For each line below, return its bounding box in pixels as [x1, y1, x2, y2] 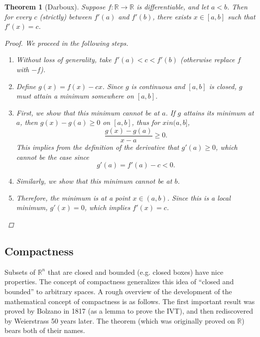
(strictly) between [39, 11, 92, 21]
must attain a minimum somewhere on [16, 91, 134, 101]
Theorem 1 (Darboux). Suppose [4, 1, 106, 11]
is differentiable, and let [136, 1, 209, 11]
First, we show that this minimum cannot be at [16, 107, 160, 117]
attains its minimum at [183, 107, 254, 117]
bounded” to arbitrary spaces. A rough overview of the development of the [4, 286, 232, 296]
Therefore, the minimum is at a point [16, 192, 130, 203]
